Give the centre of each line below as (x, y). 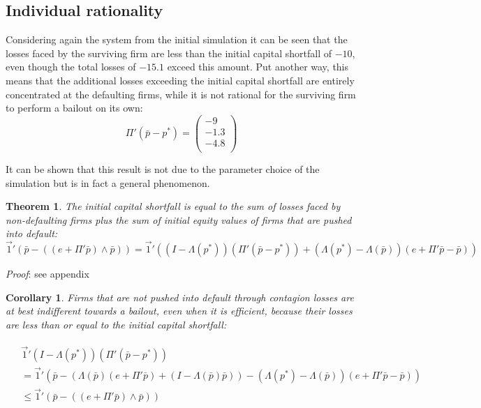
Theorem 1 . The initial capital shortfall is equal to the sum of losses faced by (173, 206)
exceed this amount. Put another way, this (258, 67)
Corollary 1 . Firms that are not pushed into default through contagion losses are (180, 297)
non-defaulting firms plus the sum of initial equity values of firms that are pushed (179, 219)
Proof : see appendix (47, 274)
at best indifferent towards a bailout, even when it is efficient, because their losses (179, 311)
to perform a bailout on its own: (74, 108)
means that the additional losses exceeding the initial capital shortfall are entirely (180, 80)
